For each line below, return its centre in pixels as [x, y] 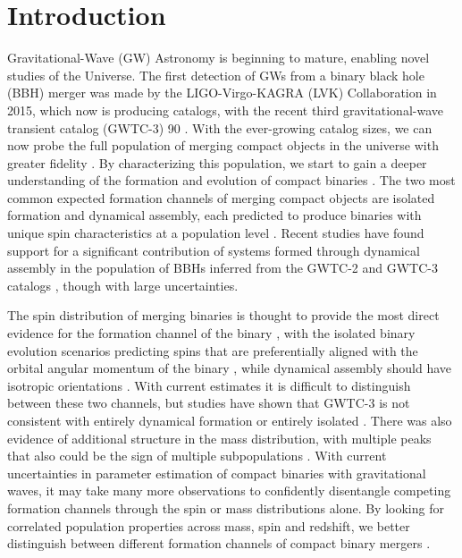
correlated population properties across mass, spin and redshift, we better [209, 525]
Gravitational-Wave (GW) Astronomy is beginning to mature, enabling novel [218, 58]
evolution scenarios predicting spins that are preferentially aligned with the [213, 350]
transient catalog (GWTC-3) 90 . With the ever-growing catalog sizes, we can [220, 127]
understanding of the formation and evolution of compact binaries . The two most [231, 180]
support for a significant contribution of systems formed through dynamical [214, 250]
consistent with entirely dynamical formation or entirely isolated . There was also [230, 420]
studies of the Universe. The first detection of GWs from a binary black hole [216, 75]
